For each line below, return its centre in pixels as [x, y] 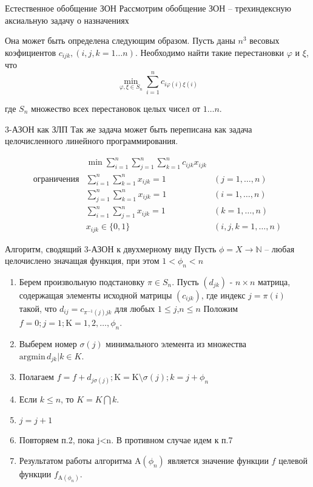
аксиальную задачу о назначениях [67, 20]
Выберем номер [48, 343]
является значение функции [218, 460]
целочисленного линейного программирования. [92, 141]
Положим [221, 308]
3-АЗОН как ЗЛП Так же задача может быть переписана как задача [129, 129]
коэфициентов [30, 52]
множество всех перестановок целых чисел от [116, 108]
